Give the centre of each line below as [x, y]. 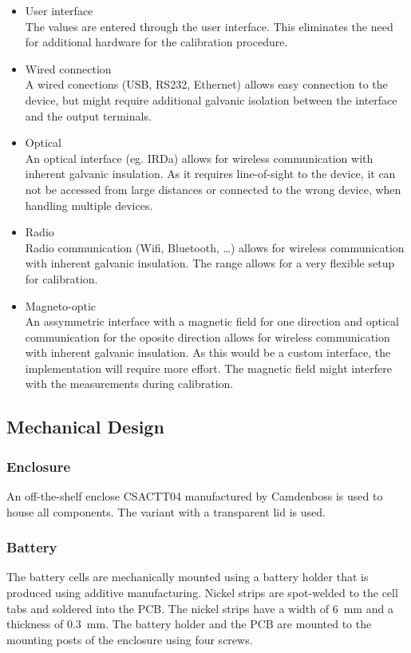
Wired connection [68, 68]
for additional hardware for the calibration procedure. [156, 42]
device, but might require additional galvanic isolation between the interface [211, 99]
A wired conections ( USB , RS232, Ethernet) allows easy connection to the [206, 84]
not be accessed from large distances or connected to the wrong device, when [213, 189]
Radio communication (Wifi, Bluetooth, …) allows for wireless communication [215, 247]
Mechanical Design [85, 427]
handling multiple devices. [89, 205]
